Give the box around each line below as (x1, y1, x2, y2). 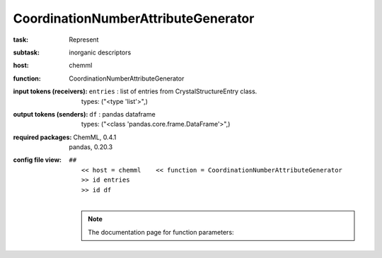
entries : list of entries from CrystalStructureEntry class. (88, 87, 257, 95)
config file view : (13, 156, 62, 164)
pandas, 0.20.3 (69, 143, 113, 151)
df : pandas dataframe (89, 110, 156, 118)
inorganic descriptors (69, 48, 132, 57)
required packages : (13, 133, 72, 141)
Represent (69, 35, 99, 44)
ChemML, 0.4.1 (73, 133, 117, 141)
